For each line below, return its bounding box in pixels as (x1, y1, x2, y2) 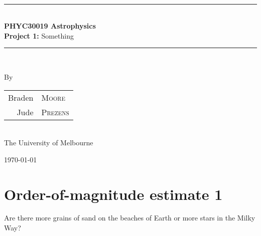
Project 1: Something (4, 30, 74, 41)
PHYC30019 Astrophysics (4, 21, 96, 31)
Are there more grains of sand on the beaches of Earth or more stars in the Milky (4, 212, 255, 223)
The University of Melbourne (4, 137, 93, 148)
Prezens (41, 106, 69, 118)
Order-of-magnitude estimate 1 (4, 183, 223, 204)
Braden (8, 91, 34, 103)
